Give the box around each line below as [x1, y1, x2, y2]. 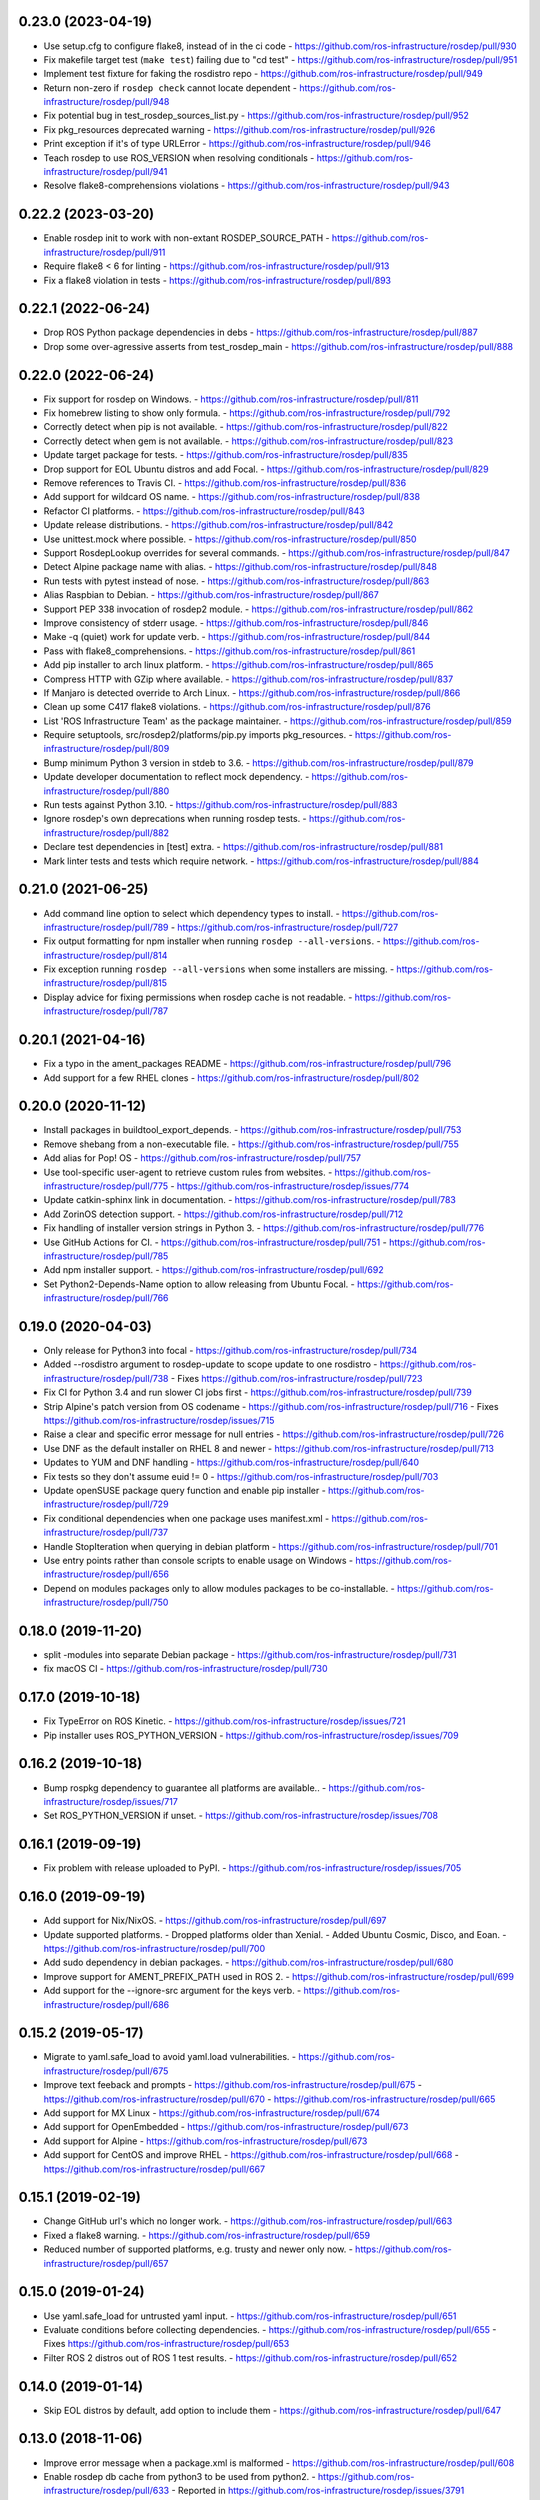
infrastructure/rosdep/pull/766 [43, 1292, 169, 1304]
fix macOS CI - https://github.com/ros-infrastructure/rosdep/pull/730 [43, 1663, 329, 1675]
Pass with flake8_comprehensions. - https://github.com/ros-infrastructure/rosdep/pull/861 [43, 645, 416, 657]
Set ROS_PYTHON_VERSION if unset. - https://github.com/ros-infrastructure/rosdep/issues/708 [43, 1810, 439, 1822]
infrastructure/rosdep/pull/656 [43, 1568, 170, 1580]
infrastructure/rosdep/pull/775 [43, 1180, 169, 1192]
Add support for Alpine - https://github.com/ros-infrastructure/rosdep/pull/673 [43, 2135, 368, 2147]
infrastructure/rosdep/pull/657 [43, 2257, 169, 2269]
